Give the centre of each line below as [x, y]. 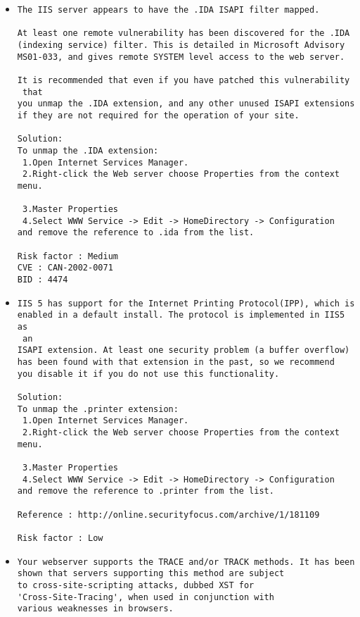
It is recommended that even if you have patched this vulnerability [184, 80]
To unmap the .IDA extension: [88, 150]
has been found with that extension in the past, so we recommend [176, 362]
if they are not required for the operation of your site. [158, 115]
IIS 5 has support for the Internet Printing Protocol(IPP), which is [186, 303]
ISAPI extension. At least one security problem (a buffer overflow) [184, 350]
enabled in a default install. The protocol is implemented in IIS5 [181, 315]
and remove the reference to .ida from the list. [136, 233]
